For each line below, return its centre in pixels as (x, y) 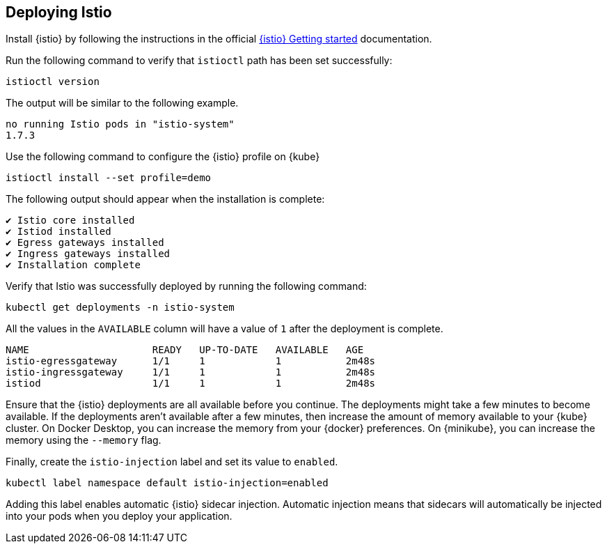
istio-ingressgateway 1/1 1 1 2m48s (191, 372)
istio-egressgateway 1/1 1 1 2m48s (191, 361)
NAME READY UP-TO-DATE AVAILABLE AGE (185, 350)
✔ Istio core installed (70, 221)
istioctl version (53, 82)
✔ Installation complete (73, 265)
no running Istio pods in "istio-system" (120, 124)
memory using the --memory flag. (84, 440)
